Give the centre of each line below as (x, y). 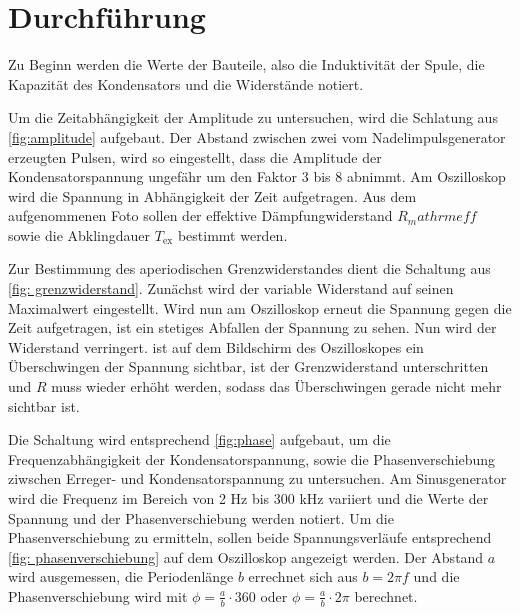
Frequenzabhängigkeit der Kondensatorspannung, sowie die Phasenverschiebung (252, 458)
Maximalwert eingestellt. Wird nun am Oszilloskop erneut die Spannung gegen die (260, 307)
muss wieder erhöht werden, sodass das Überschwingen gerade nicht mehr (276, 386)
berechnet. (386, 595)
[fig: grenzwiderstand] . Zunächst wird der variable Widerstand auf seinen (231, 288)
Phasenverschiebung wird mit (98, 595)
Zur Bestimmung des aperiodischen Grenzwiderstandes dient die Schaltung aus (249, 268)
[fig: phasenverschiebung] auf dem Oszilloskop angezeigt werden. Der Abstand (246, 556)
